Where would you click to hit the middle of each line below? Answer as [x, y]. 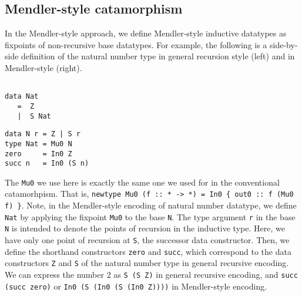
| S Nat [34, 116]
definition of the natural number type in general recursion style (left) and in [158, 56]
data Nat [22, 97]
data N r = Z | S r [43, 134]
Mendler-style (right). [43, 67]
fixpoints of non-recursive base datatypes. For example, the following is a [136, 44]
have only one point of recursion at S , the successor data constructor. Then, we [147, 240]
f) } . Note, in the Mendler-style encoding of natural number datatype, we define [151, 205]
